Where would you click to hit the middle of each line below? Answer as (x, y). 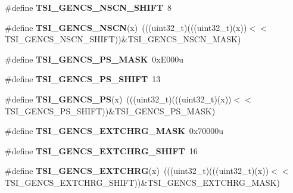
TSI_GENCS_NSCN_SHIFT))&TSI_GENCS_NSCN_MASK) (123, 39)
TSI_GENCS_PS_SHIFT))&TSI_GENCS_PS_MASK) (110, 110)
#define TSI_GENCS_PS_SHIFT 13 (83, 79)
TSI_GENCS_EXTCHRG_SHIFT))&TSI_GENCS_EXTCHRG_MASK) (142, 182)
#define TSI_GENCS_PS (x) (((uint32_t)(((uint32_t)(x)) (118, 99)
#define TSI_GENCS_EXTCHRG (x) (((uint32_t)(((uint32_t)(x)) (137, 171)
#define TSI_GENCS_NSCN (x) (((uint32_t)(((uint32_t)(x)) (126, 27)
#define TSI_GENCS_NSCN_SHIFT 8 (88, 7)
